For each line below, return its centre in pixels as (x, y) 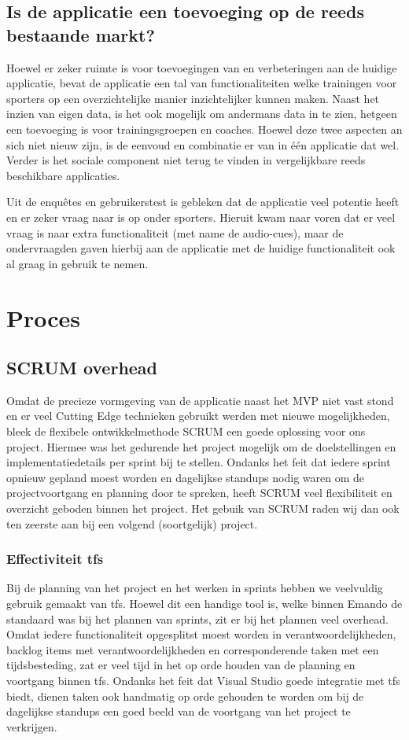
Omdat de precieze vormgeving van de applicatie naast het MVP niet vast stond (200, 400)
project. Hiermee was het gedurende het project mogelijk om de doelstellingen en (201, 446)
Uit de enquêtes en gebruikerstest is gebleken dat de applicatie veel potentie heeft (203, 202)
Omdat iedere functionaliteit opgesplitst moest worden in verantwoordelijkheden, (201, 634)
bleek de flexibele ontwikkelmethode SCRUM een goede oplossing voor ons (186, 431)
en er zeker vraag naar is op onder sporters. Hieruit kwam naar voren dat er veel (201, 217)
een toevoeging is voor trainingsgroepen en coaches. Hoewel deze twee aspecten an (204, 129)
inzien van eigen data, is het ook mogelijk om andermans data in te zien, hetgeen (202, 114)
